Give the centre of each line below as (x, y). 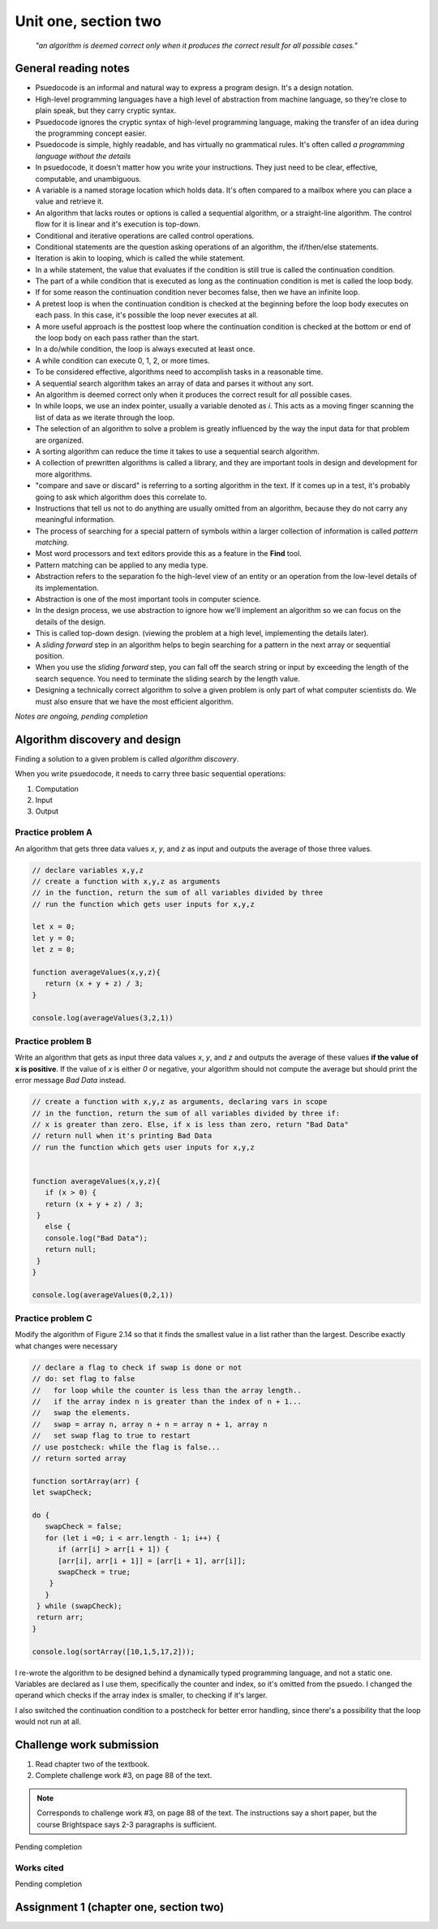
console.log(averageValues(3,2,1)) (103, 1018)
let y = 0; (54, 938)
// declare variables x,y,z (88, 870)
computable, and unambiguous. (88, 179)
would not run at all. (48, 1722)
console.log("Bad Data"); (97, 1238)
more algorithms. (64, 474)
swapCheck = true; (94, 1572)
